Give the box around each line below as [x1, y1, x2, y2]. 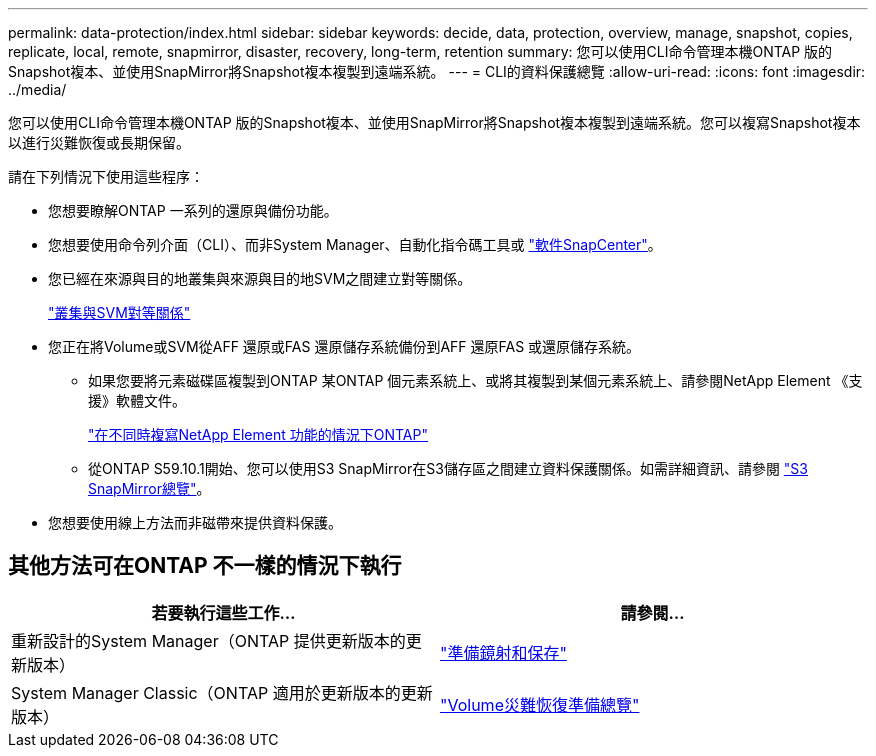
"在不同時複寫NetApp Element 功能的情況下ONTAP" [88, 426, 428, 443]
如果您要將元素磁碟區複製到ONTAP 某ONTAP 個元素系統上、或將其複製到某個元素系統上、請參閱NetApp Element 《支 [88, 372, 863, 389]
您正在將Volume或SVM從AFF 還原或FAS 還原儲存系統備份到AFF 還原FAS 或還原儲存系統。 [48, 338, 641, 355]
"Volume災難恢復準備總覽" [440, 694, 640, 715]
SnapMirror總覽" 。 [88, 480, 211, 497]
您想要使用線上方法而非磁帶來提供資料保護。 [48, 514, 342, 531]
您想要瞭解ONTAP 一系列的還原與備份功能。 [48, 202, 338, 219]
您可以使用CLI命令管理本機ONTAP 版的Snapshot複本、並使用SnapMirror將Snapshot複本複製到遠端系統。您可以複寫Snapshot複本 [8, 114, 861, 131]
